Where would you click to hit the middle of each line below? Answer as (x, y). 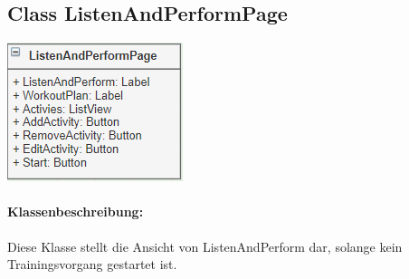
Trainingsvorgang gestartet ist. (92, 264)
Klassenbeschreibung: (76, 212)
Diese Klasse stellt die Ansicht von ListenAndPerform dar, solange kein (205, 246)
